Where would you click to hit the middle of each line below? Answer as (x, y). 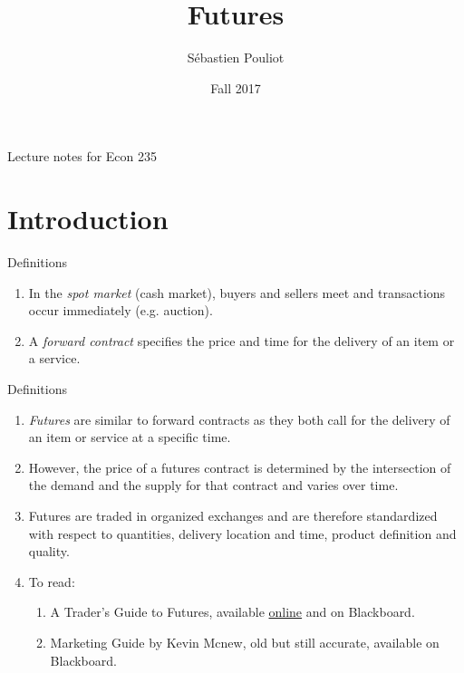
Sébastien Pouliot (236, 58)
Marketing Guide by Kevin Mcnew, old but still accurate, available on (245, 642)
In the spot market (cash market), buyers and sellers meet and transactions (237, 292)
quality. (49, 551)
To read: (52, 581)
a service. (54, 358)
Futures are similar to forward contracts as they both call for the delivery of (239, 419)
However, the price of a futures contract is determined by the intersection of (240, 467)
